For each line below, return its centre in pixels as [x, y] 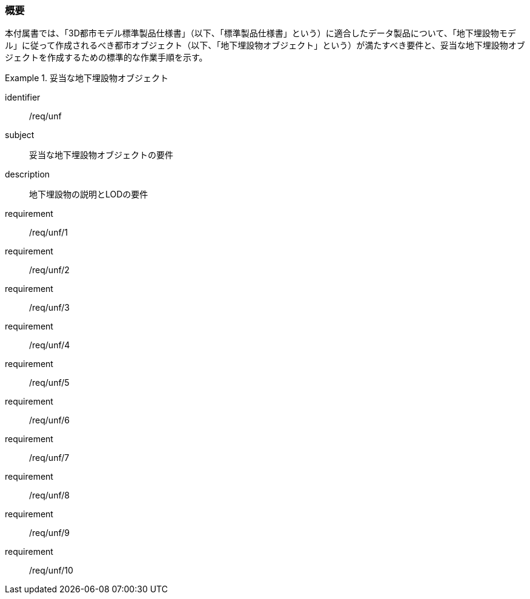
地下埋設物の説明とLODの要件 [89, 194]
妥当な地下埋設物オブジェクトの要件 [101, 155]
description [28, 174]
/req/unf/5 [49, 383]
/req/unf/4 [50, 345]
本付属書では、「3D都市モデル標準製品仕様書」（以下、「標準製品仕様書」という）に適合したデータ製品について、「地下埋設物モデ [260, 33]
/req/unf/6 [49, 420]
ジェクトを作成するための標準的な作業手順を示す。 [106, 58]
